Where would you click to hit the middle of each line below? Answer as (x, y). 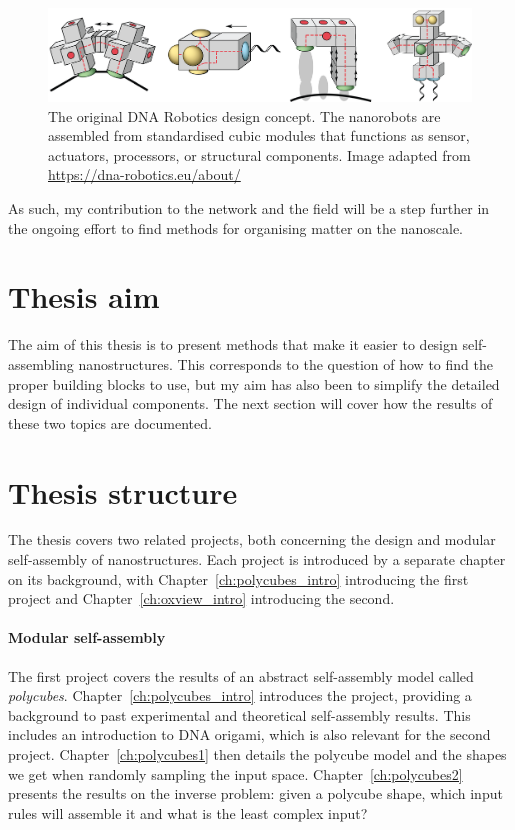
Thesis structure (123, 491)
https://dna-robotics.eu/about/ (144, 174)
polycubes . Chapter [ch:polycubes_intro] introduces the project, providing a (240, 695)
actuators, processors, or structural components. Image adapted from (259, 154)
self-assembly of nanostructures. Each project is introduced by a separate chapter (257, 559)
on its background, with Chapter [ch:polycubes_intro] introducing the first (238, 578)
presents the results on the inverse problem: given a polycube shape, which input (255, 793)
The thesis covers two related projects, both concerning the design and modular (252, 539)
